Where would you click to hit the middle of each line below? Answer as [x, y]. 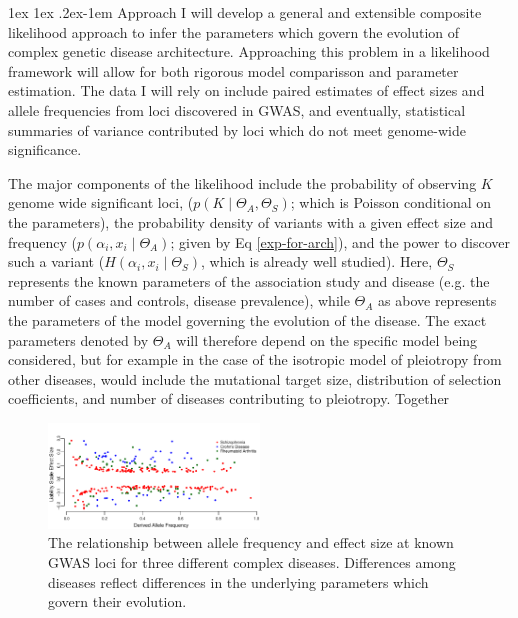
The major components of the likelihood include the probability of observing [242, 182]
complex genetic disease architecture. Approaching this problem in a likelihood [249, 51]
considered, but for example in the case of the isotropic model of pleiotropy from [255, 359]
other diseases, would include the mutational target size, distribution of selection [255, 378]
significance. [45, 149]
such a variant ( [56, 261]
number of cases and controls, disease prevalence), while [179, 300]
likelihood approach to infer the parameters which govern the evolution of [234, 31]
